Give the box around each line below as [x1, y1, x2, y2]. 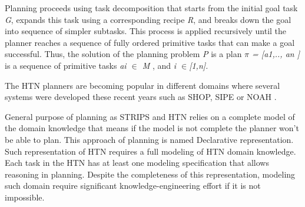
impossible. [5, 191, 45, 203]
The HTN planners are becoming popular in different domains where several [5, 79, 280, 91]
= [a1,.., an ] [252, 48, 300, 60]
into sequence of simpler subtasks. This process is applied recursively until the [5, 25, 287, 37]
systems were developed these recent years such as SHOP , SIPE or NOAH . [5, 91, 277, 103]
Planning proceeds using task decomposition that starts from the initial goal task [5, 2, 298, 14]
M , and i [142, 59, 177, 71]
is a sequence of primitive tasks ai [5, 59, 127, 71]
